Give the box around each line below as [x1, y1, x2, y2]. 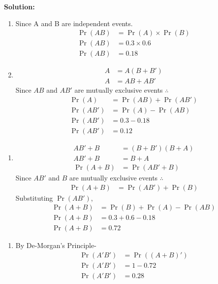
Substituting [15, 192, 53, 203]
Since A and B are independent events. [15, 18, 133, 28]
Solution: [4, 1, 35, 11]
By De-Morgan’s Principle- [15, 240, 96, 250]
